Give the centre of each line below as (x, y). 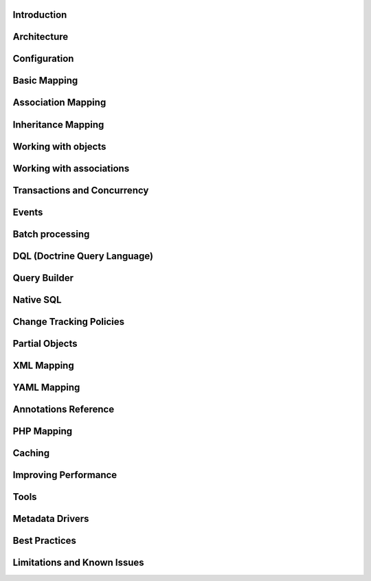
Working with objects (59, 147)
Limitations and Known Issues (78, 562)
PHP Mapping (43, 431)
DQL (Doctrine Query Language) (83, 256)
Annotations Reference (64, 409)
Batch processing (51, 234)
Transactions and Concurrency (81, 190)
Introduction (40, 15)
